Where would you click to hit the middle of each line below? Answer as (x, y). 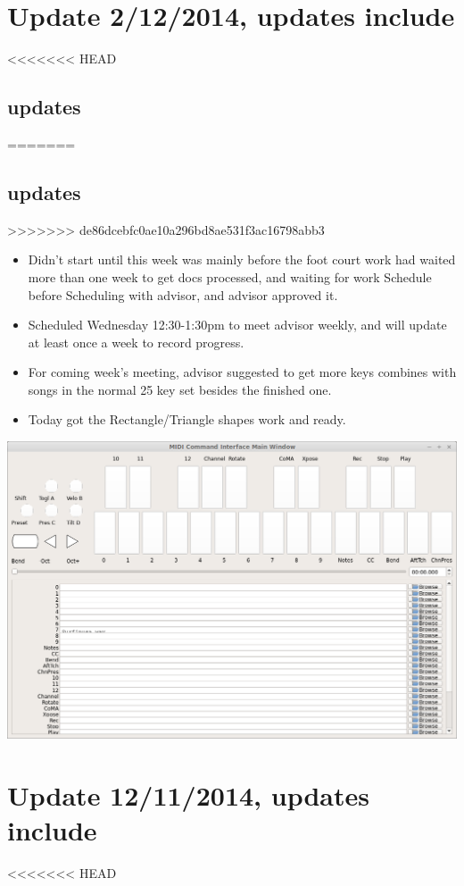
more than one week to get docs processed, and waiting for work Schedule (230, 276)
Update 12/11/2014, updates (188, 795)
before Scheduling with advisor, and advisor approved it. (183, 294)
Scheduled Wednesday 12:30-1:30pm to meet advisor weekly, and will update (237, 325)
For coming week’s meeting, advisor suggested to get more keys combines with (242, 372)
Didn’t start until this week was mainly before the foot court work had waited (242, 259)
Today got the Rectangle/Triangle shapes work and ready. (187, 419)
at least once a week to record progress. (136, 342)
